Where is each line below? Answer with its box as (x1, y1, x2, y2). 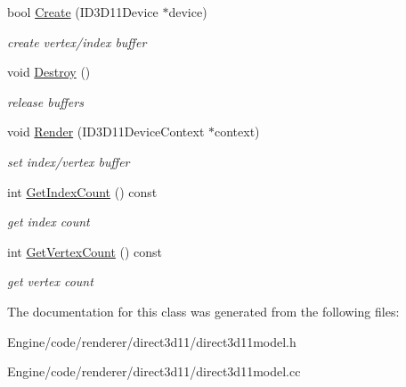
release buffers (7, 92, 84, 111)
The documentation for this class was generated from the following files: (7, 301, 400, 320)
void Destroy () (7, 62, 91, 81)
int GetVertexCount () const (7, 242, 163, 260)
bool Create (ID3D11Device (7, 3, 158, 21)
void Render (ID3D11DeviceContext (7, 122, 205, 141)
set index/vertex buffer (7, 152, 130, 170)
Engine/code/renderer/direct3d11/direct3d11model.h (7, 332, 296, 350)
